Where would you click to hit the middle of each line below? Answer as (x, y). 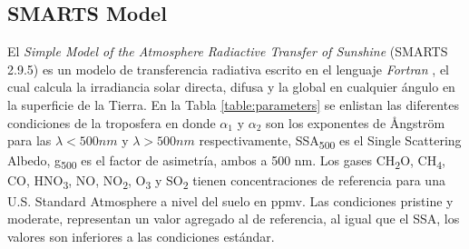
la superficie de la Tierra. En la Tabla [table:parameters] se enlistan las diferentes (233, 104)
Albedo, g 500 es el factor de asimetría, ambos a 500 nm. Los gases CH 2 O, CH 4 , (226, 162)
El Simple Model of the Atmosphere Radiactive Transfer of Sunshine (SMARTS (228, 51)
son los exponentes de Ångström (356, 122)
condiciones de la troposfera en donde (112, 122)
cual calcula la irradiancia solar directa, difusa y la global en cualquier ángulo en (231, 87)
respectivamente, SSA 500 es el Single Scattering (330, 141)
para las (29, 140)
